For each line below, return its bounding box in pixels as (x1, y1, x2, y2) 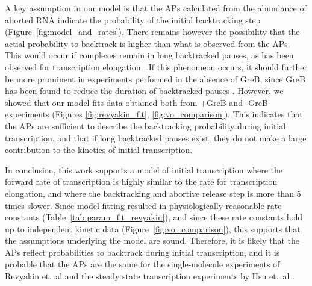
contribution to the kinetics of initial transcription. (5, 143, 193, 156)
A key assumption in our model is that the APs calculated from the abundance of (5, 2, 307, 14)
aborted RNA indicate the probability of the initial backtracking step (5, 13, 261, 26)
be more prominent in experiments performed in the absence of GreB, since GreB (5, 72, 305, 85)
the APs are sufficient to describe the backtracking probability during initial (5, 119, 286, 132)
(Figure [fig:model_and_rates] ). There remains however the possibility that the (5, 25, 300, 38)
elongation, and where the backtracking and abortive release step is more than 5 (5, 187, 301, 199)
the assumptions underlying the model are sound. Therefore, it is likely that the (5, 234, 300, 247)
